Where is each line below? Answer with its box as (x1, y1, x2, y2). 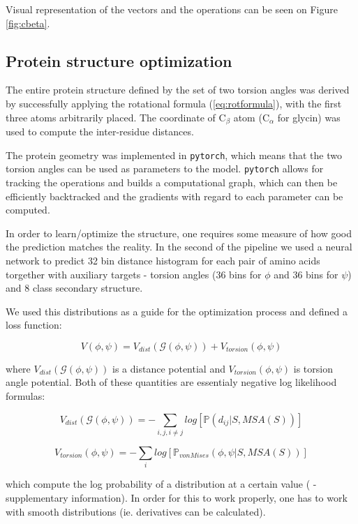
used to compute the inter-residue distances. (6, 124, 194, 139)
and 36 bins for (274, 267, 338, 281)
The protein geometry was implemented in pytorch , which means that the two (6, 147, 342, 162)
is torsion (293, 361, 333, 375)
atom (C (233, 110, 269, 124)
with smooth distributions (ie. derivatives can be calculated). (6, 504, 266, 518)
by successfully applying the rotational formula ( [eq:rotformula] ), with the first (6, 96, 342, 110)
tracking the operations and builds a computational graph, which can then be (6, 174, 338, 189)
